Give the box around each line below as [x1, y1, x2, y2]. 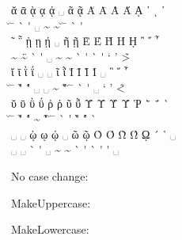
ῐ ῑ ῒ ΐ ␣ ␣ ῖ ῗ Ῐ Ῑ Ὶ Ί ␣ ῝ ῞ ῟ [11, 63, 128, 80]
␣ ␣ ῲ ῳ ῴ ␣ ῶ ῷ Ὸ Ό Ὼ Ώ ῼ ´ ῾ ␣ [11, 125, 176, 142]
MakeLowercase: [11, 221, 89, 238]
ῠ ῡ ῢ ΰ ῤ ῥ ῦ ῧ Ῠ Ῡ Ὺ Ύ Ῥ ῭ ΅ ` [11, 94, 169, 111]
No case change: [11, 167, 89, 184]
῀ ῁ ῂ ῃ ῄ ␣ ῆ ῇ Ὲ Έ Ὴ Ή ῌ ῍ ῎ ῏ [11, 32, 160, 49]
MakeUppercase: [11, 194, 91, 211]
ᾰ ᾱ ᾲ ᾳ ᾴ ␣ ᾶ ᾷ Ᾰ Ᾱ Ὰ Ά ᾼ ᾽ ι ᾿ [11, 2, 165, 17]
